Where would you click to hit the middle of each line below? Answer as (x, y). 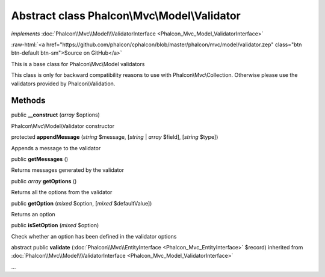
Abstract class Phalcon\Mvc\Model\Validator (126, 16)
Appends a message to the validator (56, 148)
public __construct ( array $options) (56, 115)
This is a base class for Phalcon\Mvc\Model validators (78, 64)
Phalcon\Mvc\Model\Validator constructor (63, 126)
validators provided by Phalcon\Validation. (63, 84)
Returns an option (33, 214)
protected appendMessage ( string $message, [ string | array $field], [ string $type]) (115, 137)
